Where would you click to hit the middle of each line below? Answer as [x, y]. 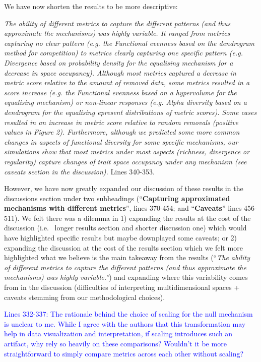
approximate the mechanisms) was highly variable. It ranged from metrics [117, 33]
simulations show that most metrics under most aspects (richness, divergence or [127, 152]
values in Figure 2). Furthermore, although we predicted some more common [122, 132]
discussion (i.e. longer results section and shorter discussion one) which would [125, 228]
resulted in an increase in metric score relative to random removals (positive [121, 122]
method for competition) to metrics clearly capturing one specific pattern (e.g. [123, 53]
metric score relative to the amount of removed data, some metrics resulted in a [127, 82]
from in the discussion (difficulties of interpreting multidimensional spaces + [122, 287]
